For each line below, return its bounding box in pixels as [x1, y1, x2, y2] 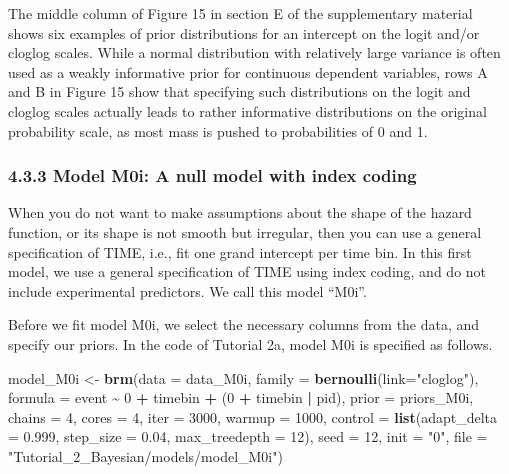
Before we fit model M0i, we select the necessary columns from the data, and [8, 314, 480, 335]
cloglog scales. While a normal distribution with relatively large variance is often [8, 42, 501, 63]
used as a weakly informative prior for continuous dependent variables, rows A [8, 61, 488, 82]
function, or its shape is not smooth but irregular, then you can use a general [8, 221, 482, 242]
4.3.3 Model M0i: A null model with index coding [8, 163, 417, 188]
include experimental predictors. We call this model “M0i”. [8, 280, 367, 301]
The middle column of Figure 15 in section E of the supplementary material [8, 3, 473, 23]
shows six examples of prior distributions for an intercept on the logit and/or [8, 22, 480, 43]
